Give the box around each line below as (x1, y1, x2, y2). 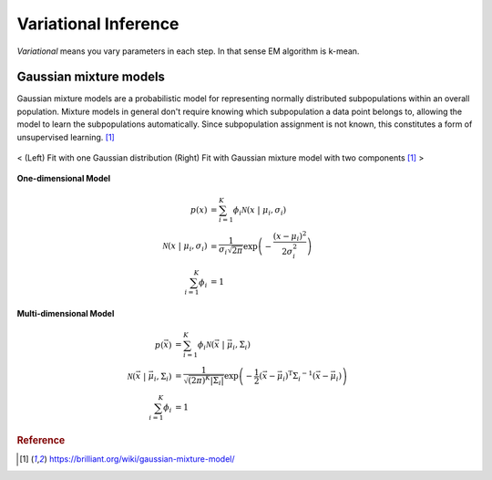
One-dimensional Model (16, 173, 111, 184)
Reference (16, 434, 66, 447)
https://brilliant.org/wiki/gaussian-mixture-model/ (48, 454, 236, 464)
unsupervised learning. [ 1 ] (16, 131, 116, 142)
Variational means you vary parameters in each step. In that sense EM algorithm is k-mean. (16, 46, 360, 57)
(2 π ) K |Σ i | (188, 374, 224, 388)
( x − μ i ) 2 (272, 229, 307, 243)
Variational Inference (16, 14, 179, 34)
